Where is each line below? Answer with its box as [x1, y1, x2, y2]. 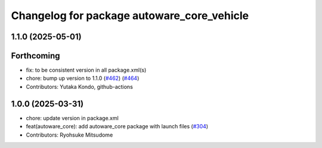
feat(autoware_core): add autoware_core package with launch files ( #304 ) [26, 123, 209, 130]
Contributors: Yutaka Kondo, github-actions [26, 83, 134, 90]
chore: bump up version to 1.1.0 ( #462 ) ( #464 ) [26, 75, 140, 82]
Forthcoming [11, 51, 60, 61]
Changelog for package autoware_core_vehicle [11, 9, 249, 22]
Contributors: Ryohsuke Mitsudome [26, 131, 113, 138]
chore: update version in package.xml [26, 114, 119, 122]
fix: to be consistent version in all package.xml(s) [26, 66, 147, 74]
